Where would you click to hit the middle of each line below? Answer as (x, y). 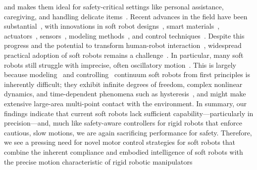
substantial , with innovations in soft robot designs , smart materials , (112, 26)
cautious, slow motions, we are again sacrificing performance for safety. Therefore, (128, 132)
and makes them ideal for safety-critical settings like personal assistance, (114, 6)
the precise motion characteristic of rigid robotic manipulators (98, 161)
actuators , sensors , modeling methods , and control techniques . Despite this (124, 35)
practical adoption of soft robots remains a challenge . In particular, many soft (124, 55)
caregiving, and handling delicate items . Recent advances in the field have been (126, 16)
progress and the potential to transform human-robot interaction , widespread (123, 45)
